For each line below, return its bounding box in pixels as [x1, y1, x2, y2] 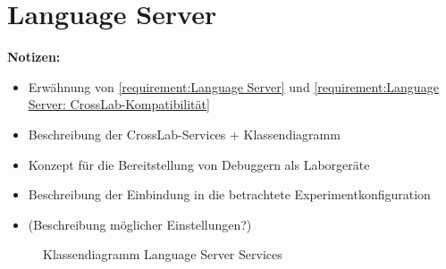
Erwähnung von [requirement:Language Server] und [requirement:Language [28, 77, 439, 96]
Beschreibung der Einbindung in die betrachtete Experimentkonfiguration [28, 185, 431, 204]
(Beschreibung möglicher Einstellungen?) [28, 214, 252, 233]
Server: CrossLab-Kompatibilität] [28, 95, 210, 113]
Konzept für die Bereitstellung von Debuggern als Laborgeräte [28, 155, 370, 173]
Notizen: [7, 47, 61, 66]
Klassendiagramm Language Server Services [43, 245, 282, 264]
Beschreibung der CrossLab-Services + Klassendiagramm [28, 124, 341, 143]
